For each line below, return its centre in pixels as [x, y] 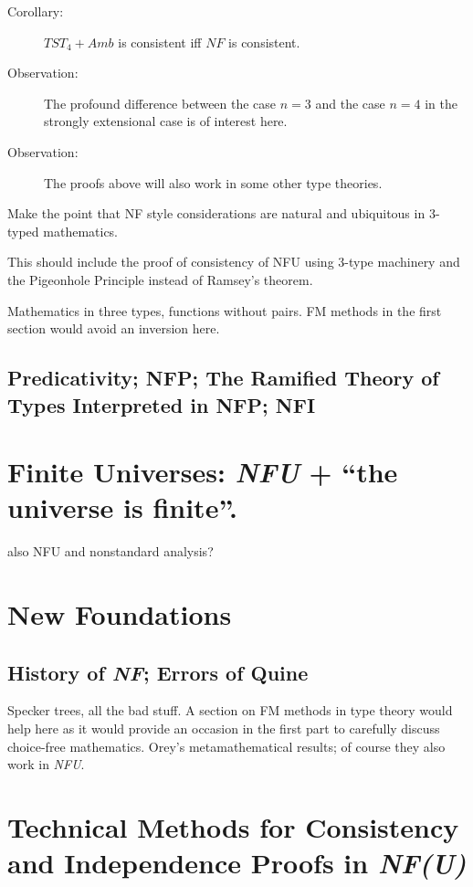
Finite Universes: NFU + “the [203, 472]
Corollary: [36, 11]
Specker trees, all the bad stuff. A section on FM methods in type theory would [230, 710]
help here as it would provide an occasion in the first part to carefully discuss [224, 728]
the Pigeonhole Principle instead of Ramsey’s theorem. [160, 279]
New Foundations [120, 613]
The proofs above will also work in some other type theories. [213, 182]
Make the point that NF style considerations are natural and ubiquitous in [216, 213]
